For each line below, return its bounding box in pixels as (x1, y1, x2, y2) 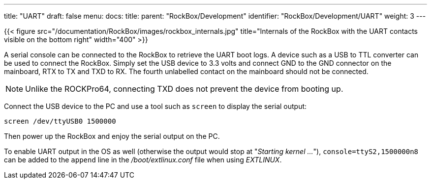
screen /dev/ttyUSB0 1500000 (4, 117, 116, 125)
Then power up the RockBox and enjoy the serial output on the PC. (4, 132, 220, 140)
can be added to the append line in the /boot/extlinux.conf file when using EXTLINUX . (4, 156, 282, 164)
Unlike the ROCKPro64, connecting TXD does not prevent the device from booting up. (25, 84, 343, 94)
